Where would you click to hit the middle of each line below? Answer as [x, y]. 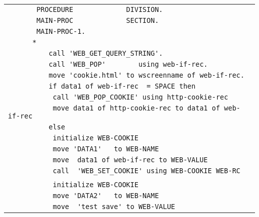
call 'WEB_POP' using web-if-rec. [128, 64]
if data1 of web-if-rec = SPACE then [122, 86]
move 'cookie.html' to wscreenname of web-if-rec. [146, 75]
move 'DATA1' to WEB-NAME [106, 149]
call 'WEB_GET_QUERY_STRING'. [106, 53]
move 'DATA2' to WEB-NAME [106, 196]
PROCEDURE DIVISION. [100, 9]
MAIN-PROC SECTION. [98, 20]
